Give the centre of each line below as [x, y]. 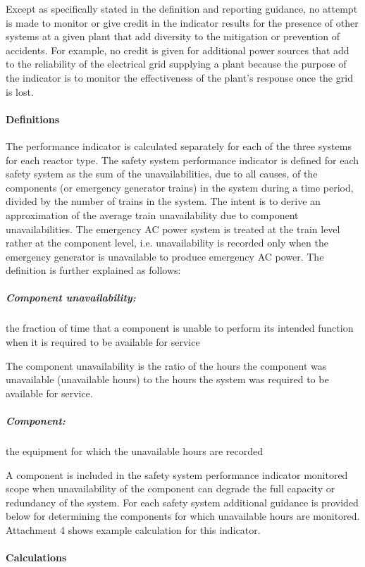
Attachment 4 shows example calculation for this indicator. [133, 529]
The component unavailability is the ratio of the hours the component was [166, 365]
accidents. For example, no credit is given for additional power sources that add [178, 50]
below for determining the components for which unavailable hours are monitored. [183, 516]
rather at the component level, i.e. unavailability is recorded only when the [167, 243]
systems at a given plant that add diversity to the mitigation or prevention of [173, 36]
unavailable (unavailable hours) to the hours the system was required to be [167, 379]
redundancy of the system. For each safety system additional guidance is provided [182, 502]
